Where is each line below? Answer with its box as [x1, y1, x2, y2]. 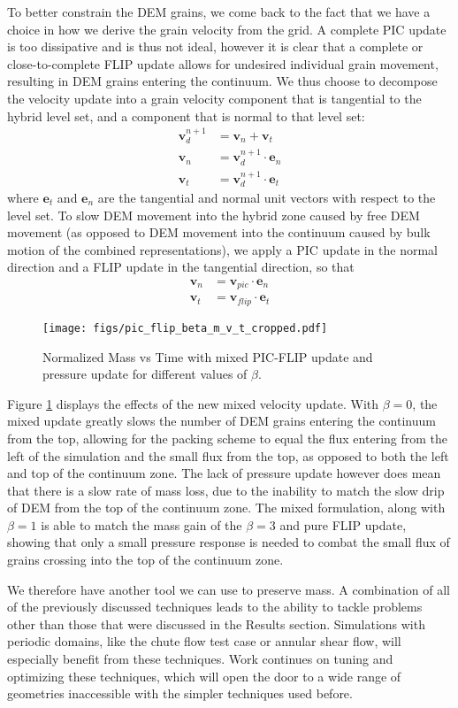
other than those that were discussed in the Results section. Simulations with [7, 614, 425, 633]
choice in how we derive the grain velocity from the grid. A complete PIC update [7, 19, 447, 38]
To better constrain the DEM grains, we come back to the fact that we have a [7, 3, 431, 20]
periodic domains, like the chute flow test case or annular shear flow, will [7, 632, 401, 650]
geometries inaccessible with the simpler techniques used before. [7, 684, 353, 703]
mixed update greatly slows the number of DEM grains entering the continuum [7, 412, 436, 430]
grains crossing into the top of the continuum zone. [7, 550, 284, 569]
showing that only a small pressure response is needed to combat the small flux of [7, 533, 450, 551]
